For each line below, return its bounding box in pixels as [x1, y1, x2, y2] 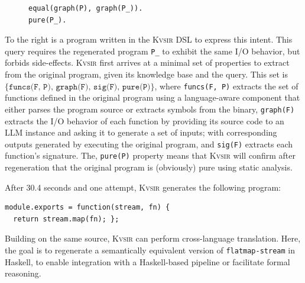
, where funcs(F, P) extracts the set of [154, 79, 298, 92]
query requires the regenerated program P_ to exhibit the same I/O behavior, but [5, 44, 300, 57]
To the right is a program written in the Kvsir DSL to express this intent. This [5, 33, 293, 46]
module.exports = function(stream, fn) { [5, 203, 170, 212]
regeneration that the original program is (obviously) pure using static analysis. [5, 161, 293, 173]
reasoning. [5, 267, 41, 279]
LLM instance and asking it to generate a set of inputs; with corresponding [5, 126, 277, 139]
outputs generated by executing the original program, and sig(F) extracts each [5, 137, 293, 150]
